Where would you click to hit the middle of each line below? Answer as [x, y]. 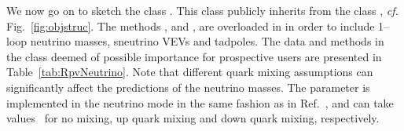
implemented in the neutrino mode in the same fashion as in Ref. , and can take [200, 102]
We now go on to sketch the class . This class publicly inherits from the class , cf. [202, 10]
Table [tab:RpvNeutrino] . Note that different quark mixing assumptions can [190, 72]
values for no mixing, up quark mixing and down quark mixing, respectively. [193, 118]
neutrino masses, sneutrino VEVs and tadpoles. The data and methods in [207, 41]
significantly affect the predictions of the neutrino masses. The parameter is [188, 87]
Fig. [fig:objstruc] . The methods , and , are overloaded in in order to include [191, 25]
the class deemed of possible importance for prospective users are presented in [194, 56]
